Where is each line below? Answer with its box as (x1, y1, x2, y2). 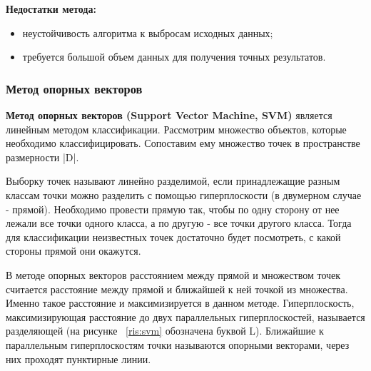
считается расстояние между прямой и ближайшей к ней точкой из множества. (6, 281, 348, 296)
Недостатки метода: (6, 1, 96, 16)
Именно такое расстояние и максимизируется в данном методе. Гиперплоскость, (6, 295, 355, 310)
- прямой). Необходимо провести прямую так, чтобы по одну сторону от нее (6, 201, 340, 216)
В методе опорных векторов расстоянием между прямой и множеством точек (6, 267, 341, 282)
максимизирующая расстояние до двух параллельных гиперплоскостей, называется (6, 309, 365, 324)
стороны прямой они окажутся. (6, 243, 141, 258)
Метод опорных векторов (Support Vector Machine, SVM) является (6, 108, 332, 122)
